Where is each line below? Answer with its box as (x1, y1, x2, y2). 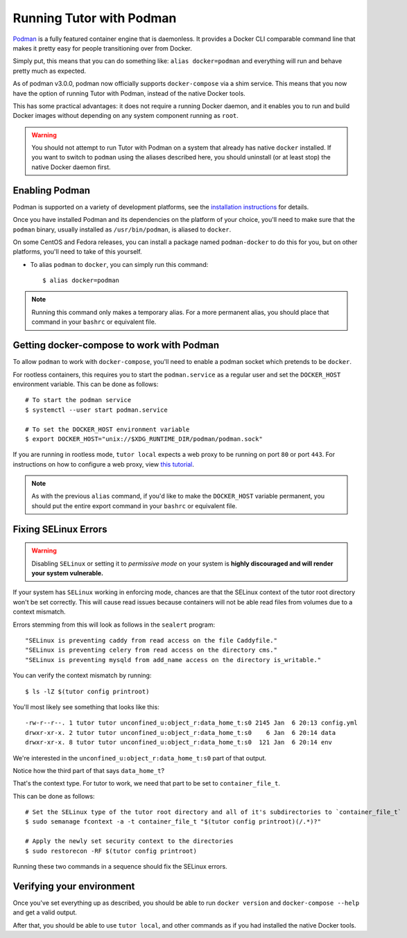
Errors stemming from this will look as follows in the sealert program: (12, 620, 216, 629)
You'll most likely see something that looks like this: (12, 702, 159, 711)
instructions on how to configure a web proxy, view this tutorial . (12, 460, 194, 468)
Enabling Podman (12, 184, 90, 196)
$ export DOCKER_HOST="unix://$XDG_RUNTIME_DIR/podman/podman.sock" (25, 435, 263, 443)
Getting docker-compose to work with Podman (12, 340, 220, 351)
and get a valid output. (12, 908, 78, 917)
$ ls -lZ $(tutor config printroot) (25, 687, 150, 695)
